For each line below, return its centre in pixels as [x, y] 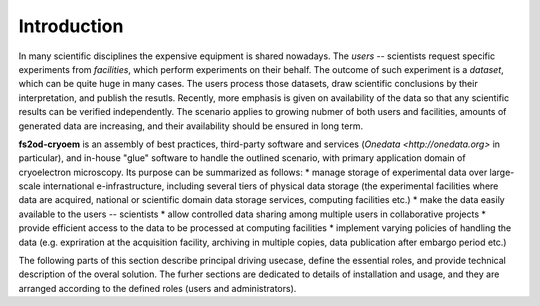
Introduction [71, 26]
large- [502, 172]
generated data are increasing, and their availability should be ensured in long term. [191, 126]
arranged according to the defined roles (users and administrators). [157, 288]
